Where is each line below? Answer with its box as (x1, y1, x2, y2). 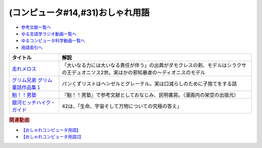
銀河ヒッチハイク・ (12, 99, 56, 106)
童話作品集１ (12, 84, 41, 91)
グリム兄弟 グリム (12, 77, 53, 83)
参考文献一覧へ (21, 24, 51, 30)
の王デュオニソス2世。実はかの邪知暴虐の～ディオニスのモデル (62, 69, 206, 76)
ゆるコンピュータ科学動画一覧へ (21, 38, 85, 44)
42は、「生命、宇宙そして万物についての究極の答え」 (62, 103, 182, 110)
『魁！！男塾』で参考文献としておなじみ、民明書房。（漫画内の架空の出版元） (62, 92, 239, 99)
